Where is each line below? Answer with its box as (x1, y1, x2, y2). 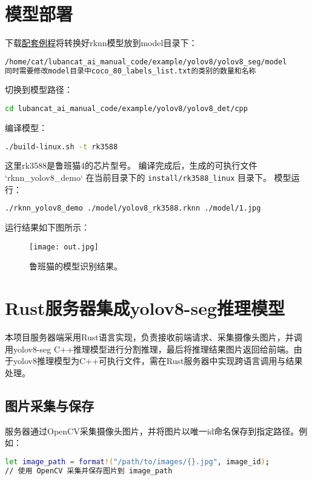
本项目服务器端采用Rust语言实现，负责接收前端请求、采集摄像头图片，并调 (5, 331, 302, 343)
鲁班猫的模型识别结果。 (29, 260, 122, 272)
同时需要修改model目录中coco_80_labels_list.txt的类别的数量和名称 (5, 66, 256, 75)
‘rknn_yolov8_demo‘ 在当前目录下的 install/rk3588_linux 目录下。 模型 (5, 171, 291, 183)
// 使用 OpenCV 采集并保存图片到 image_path (5, 466, 173, 475)
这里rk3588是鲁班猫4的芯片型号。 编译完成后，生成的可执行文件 (5, 159, 257, 172)
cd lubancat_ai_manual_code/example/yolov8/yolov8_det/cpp (5, 104, 248, 113)
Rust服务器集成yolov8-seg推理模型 (5, 296, 285, 320)
